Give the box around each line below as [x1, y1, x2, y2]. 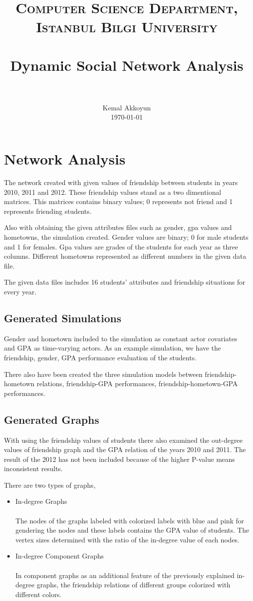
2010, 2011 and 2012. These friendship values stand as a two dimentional [4, 187, 221, 197]
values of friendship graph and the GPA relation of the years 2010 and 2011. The [4, 444, 246, 455]
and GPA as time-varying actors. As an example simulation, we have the [4, 343, 221, 353]
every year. [4, 286, 37, 296]
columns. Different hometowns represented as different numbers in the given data [4, 251, 246, 261]
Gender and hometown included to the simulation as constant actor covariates [4, 333, 237, 343]
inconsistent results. [4, 463, 63, 474]
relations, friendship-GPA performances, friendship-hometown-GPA [37, 378, 238, 389]
